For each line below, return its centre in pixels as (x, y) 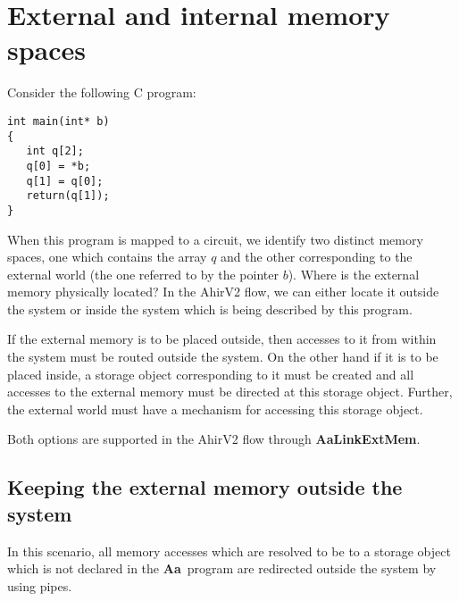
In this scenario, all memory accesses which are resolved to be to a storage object (229, 551)
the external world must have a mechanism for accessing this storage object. (215, 409)
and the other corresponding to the (317, 257)
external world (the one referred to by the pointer (143, 274)
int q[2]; (55, 151)
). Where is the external (354, 274)
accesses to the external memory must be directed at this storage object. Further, (230, 392)
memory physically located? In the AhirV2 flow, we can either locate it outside (223, 292)
